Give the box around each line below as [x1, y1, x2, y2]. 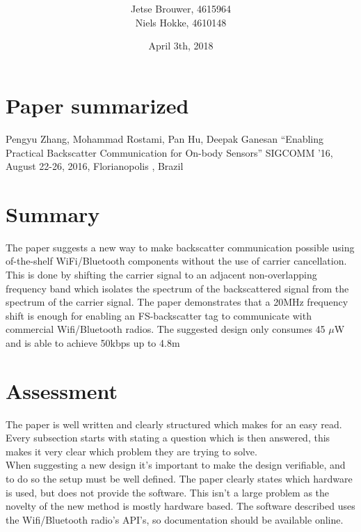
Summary [6, 199, 100, 228]
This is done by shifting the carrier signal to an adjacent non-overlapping [6, 267, 317, 281]
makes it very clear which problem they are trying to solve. [6, 444, 257, 458]
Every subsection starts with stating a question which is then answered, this [6, 430, 330, 445]
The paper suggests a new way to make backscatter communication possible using [6, 240, 355, 254]
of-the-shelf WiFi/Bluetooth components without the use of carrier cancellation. [6, 253, 347, 268]
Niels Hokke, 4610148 [135, 15, 227, 29]
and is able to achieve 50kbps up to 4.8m [6, 335, 180, 350]
